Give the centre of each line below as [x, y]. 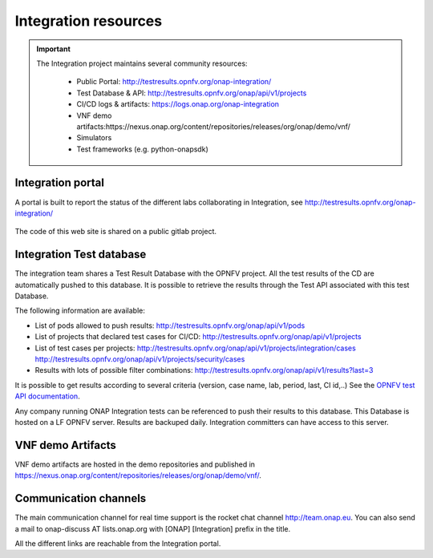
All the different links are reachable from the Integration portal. [118, 543]
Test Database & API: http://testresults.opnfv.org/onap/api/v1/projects [192, 93]
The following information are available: [80, 311]
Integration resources [89, 21]
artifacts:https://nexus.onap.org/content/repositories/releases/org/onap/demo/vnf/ [213, 126]
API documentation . [47, 396]
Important [54, 49]
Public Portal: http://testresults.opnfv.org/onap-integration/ [174, 82]
